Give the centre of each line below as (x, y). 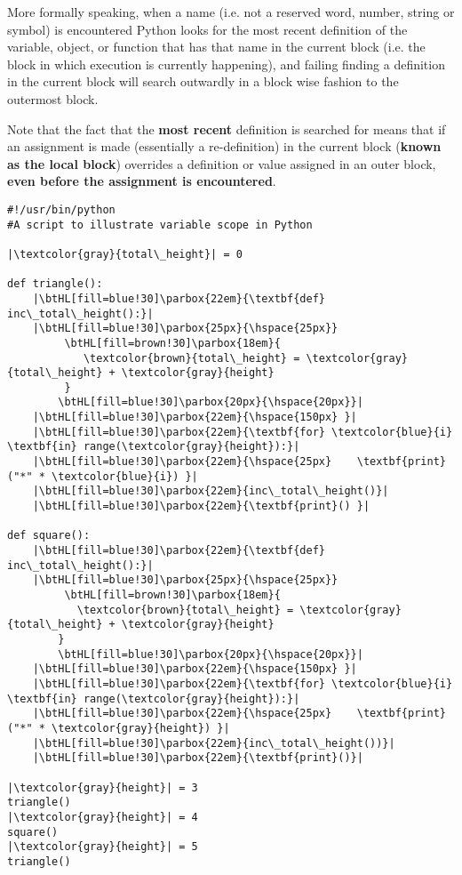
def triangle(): (55, 284)
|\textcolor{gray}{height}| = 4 (103, 817)
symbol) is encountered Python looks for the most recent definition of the (207, 29)
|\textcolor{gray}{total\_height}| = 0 (125, 254)
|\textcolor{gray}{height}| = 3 (103, 787)
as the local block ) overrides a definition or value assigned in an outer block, (222, 163)
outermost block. (53, 98)
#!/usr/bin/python (61, 209)
